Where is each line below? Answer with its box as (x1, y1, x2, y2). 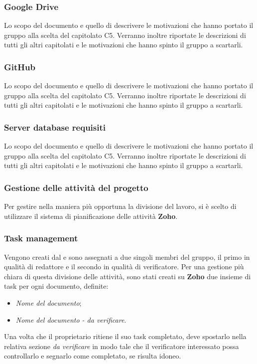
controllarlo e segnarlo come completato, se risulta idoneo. (4, 351, 181, 361)
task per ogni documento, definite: (4, 281, 109, 291)
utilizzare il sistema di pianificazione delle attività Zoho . (4, 210, 178, 221)
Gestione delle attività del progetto (4, 181, 148, 193)
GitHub (4, 60, 35, 73)
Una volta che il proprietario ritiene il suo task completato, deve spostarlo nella (4, 331, 247, 342)
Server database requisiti (4, 121, 106, 133)
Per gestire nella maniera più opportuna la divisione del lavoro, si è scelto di (4, 201, 237, 211)
